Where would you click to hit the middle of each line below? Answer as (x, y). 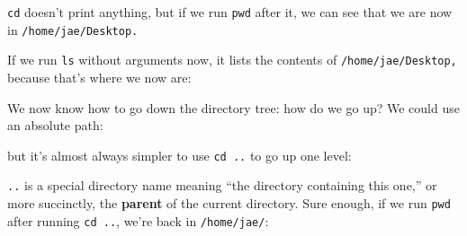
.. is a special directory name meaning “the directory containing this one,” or (222, 185)
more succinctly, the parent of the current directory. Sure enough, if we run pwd (229, 203)
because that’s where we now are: (99, 77)
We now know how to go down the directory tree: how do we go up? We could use (233, 107)
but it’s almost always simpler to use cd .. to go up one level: (180, 155)
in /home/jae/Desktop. (73, 29)
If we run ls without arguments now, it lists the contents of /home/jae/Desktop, (232, 60)
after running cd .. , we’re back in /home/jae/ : (138, 220)
